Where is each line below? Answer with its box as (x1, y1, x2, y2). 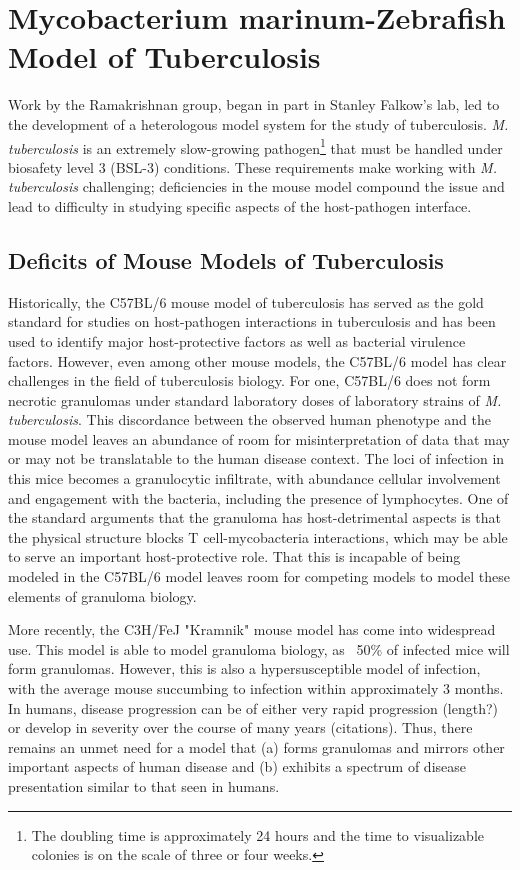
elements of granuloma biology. (8, 585, 197, 606)
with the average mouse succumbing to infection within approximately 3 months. (8, 678, 504, 699)
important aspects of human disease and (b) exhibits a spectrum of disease (8, 756, 467, 777)
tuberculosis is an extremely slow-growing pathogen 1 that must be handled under (8, 134, 503, 158)
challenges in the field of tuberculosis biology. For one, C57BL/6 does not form (8, 370, 491, 391)
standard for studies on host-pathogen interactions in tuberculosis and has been (8, 311, 496, 332)
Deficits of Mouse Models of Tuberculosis (8, 244, 444, 275)
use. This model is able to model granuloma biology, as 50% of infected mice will (8, 638, 510, 659)
